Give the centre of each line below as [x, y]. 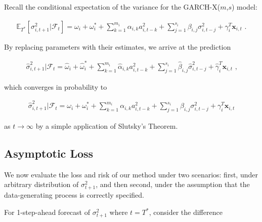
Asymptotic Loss [49, 153]
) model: [244, 7]
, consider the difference [186, 212]
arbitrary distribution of [41, 184]
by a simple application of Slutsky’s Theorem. [107, 125]
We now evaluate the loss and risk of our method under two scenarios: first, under [131, 174]
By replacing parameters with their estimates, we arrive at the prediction [118, 46]
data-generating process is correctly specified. [74, 195]
